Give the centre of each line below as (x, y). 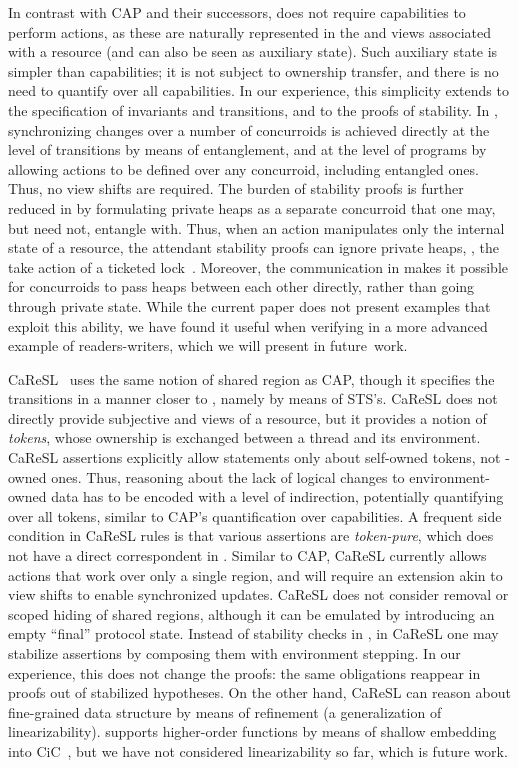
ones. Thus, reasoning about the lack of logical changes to (228, 476)
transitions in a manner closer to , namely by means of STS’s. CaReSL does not (253, 398)
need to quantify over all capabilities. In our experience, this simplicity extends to (258, 90)
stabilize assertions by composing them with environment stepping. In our (234, 653)
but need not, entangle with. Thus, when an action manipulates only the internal (256, 227)
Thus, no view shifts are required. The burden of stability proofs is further (236, 188)
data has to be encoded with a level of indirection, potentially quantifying (277, 496)
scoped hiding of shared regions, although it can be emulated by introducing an (251, 613)
